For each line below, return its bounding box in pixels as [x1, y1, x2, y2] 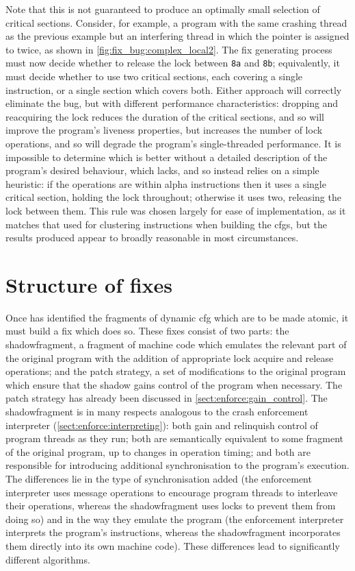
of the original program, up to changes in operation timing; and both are [5, 444, 311, 459]
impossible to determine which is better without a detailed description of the [5, 149, 328, 164]
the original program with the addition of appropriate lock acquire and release [5, 350, 334, 365]
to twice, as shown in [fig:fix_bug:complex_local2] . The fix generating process [5, 42, 332, 56]
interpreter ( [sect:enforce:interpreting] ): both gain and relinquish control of [5, 417, 318, 432]
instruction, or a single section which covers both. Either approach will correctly [5, 82, 342, 97]
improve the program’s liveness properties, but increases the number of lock [5, 123, 323, 137]
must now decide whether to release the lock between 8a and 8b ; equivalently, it [5, 56, 340, 70]
